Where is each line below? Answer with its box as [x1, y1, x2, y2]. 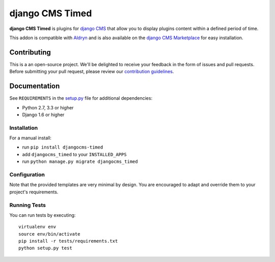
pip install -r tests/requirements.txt [18, 238, 118, 244]
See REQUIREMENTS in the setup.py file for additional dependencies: [9, 95, 153, 101]
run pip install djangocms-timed [22, 144, 103, 150]
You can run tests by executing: [9, 212, 76, 218]
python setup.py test [18, 245, 72, 251]
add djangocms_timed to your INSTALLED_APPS [22, 151, 127, 157]
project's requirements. [9, 189, 59, 195]
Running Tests [9, 201, 46, 209]
